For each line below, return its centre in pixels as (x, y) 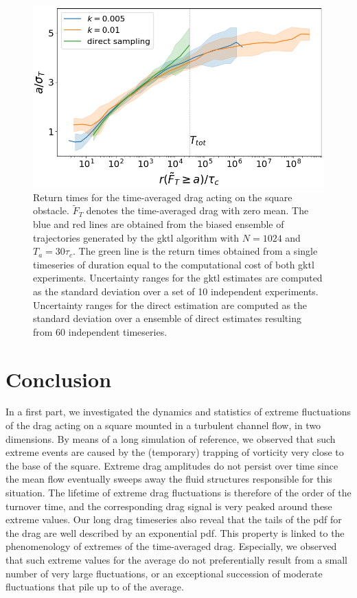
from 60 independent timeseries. (100, 331)
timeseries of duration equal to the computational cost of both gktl (174, 264)
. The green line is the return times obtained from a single (195, 251)
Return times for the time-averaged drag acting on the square (163, 197)
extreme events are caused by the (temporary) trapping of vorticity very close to (175, 452)
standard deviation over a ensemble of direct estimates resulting (167, 318)
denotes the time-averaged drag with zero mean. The (197, 210)
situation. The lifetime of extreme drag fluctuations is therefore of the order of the (178, 493)
